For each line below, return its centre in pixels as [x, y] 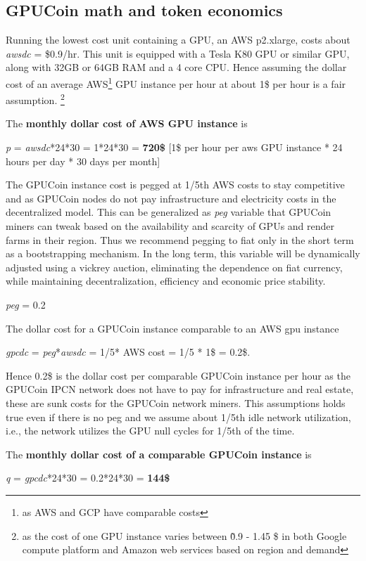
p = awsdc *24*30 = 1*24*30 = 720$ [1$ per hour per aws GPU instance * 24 [174, 147]
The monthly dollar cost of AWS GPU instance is [127, 123]
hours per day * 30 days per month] [83, 161]
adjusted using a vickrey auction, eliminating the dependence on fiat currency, [174, 267]
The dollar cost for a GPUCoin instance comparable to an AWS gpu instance [172, 328]
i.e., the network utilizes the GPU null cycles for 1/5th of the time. [150, 431]
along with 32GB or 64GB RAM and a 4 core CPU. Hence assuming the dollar [176, 67]
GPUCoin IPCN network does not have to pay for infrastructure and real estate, [180, 389]
